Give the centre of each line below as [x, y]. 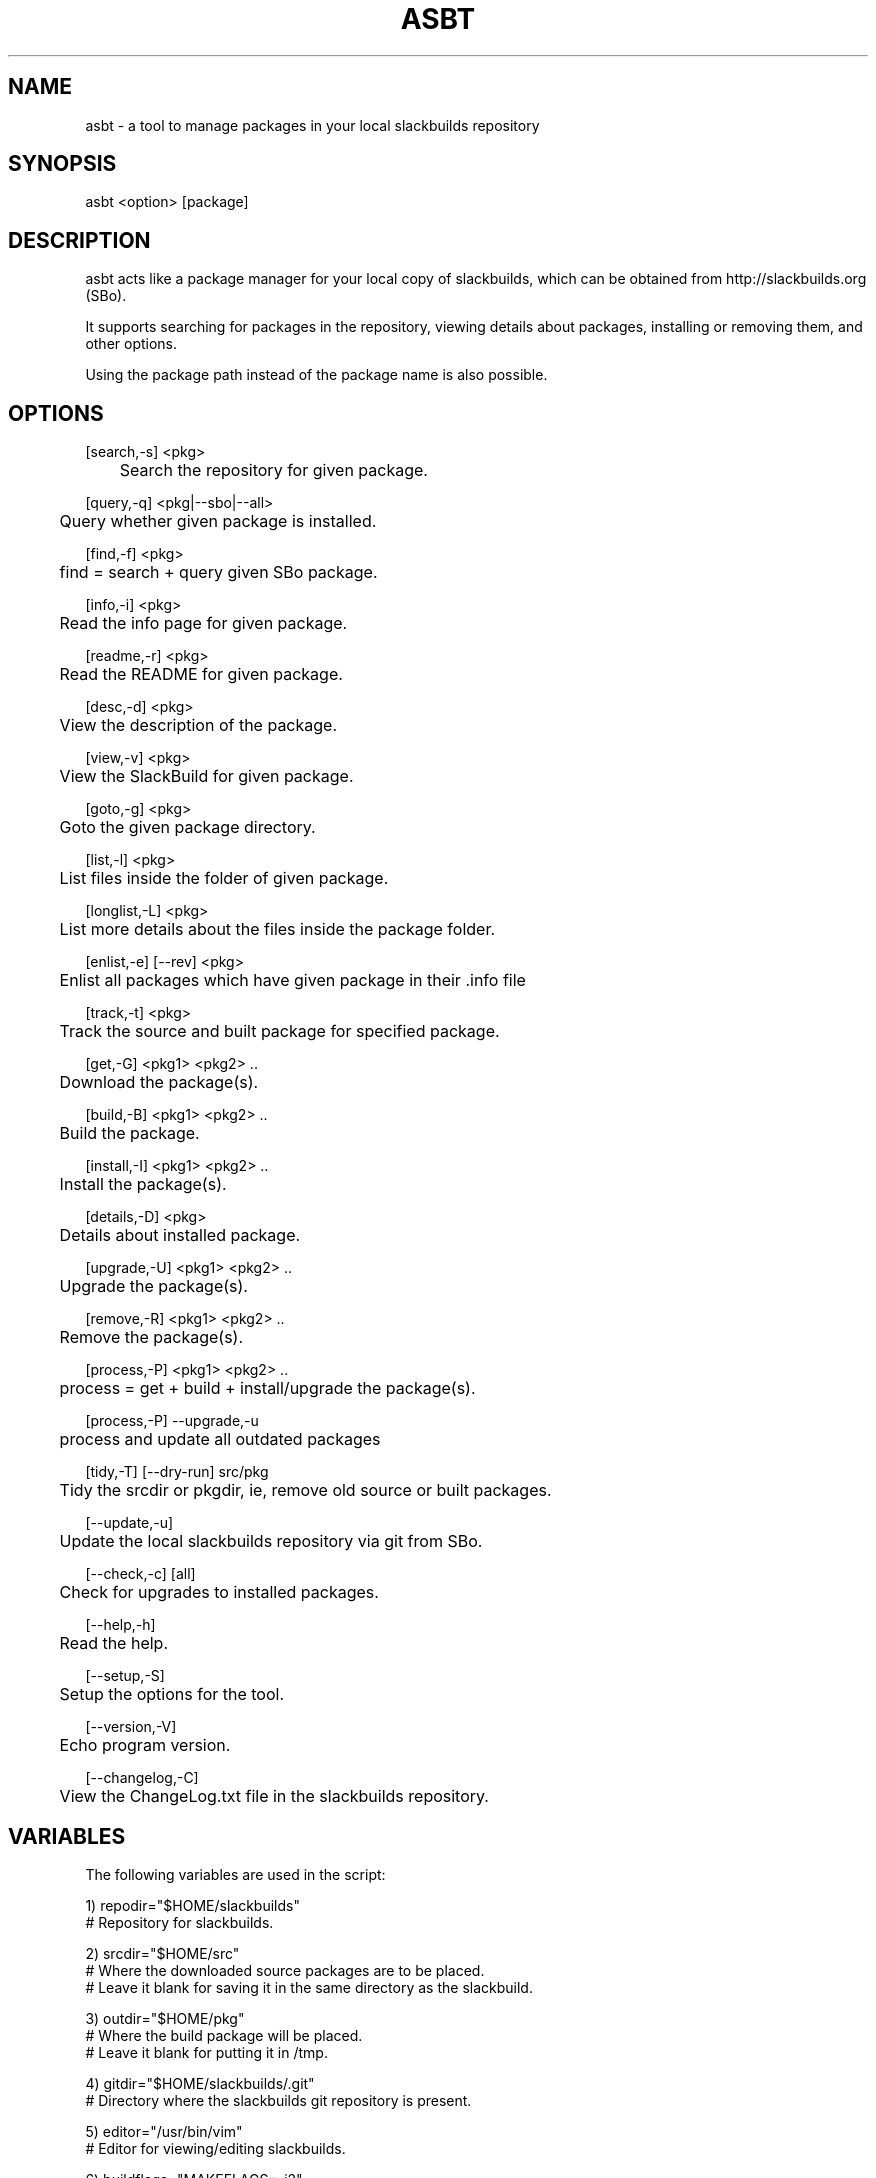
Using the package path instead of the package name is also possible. [316, 375]
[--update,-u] [129, 1523]
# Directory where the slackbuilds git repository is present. [278, 2100]
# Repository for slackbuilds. [179, 1922]
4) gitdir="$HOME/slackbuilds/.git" [200, 2083]
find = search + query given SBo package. [218, 572]
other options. [131, 344]
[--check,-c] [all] [140, 1574]
